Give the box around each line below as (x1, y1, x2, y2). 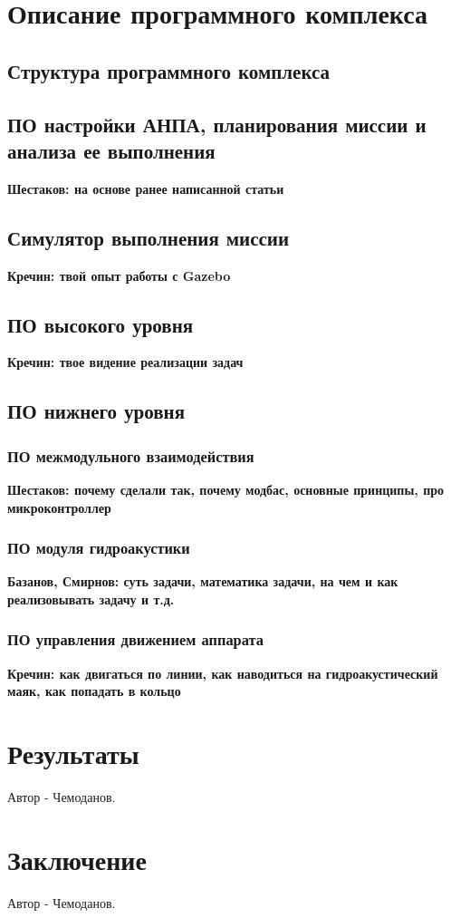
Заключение (7, 840, 147, 877)
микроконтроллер (7, 498, 111, 517)
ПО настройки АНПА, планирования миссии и (7, 110, 427, 138)
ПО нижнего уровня (7, 397, 186, 425)
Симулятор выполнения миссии (7, 223, 290, 251)
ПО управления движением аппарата (7, 628, 264, 651)
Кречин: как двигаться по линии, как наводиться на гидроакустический (7, 663, 438, 682)
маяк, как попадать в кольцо (7, 681, 181, 701)
